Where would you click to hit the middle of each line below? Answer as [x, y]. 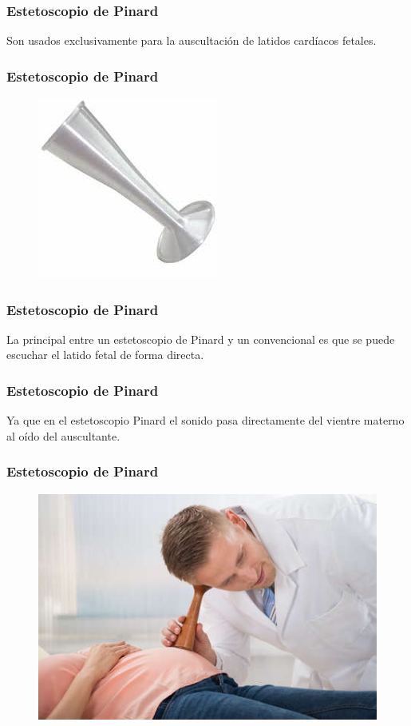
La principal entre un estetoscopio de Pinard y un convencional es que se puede [201, 339]
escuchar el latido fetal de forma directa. [105, 355]
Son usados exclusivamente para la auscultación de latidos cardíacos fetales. [192, 40]
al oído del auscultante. [63, 435]
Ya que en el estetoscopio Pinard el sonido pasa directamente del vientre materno [205, 420]
